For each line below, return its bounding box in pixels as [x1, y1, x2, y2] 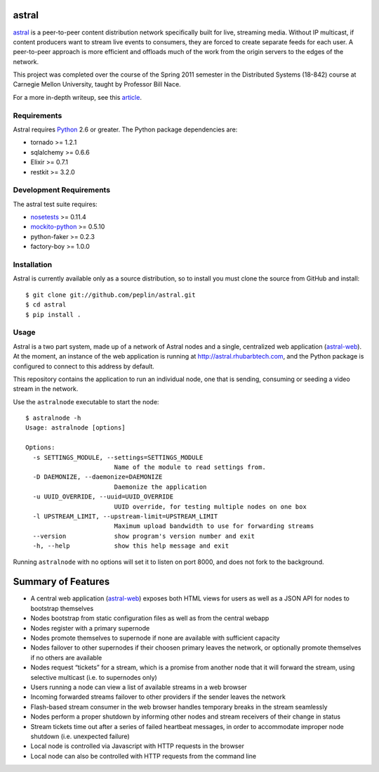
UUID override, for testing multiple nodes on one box [114, 503, 307, 510]
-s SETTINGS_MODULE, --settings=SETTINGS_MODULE [32, 453, 204, 461]
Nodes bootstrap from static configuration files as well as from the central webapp [30, 614, 270, 622]
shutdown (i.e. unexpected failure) [30, 732, 130, 740]
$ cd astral [25, 301, 67, 309]
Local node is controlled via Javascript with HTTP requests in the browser [30, 742, 245, 750]
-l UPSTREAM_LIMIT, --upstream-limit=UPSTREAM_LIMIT [32, 512, 218, 520]
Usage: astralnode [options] [25, 424, 126, 432]
